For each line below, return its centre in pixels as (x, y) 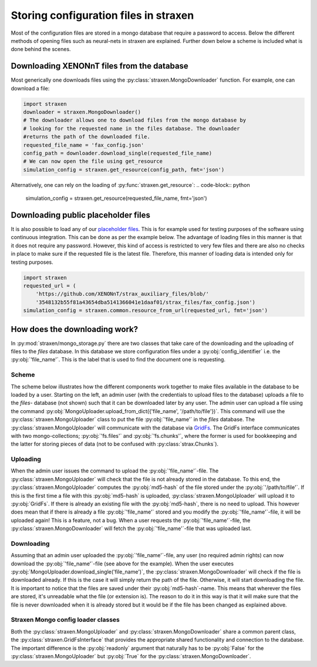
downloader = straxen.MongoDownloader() (82, 112)
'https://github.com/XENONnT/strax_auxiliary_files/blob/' (122, 294)
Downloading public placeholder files (81, 215)
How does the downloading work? (74, 329)
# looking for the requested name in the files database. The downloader (131, 128)
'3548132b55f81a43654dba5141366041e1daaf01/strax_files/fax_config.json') (145, 302)
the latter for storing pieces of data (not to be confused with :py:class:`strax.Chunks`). (115, 444)
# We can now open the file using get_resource (93, 161)
